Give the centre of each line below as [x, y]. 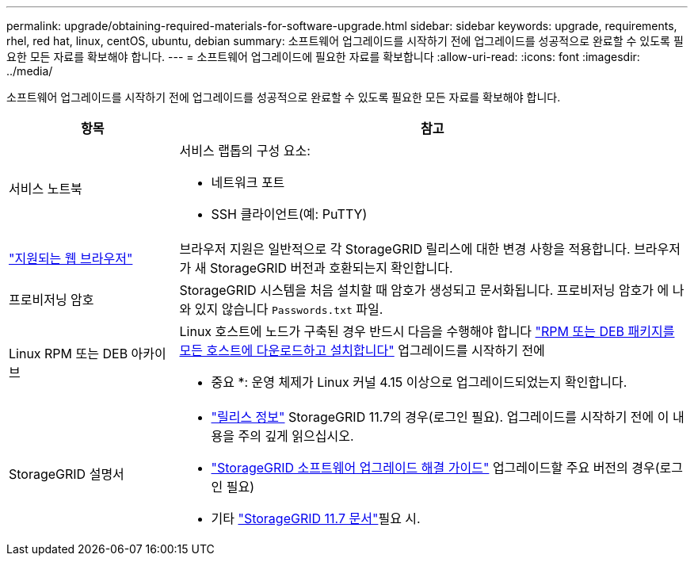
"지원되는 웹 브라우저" [71, 258]
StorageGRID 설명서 [67, 474]
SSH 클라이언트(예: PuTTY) [289, 214]
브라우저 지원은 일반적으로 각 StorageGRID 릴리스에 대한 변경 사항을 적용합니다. [405, 249]
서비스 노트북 [46, 189]
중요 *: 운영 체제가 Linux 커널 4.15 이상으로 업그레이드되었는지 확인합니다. [419, 382]
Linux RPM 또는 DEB [69, 354]
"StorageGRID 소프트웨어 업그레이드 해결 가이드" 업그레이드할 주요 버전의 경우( [435, 468]
